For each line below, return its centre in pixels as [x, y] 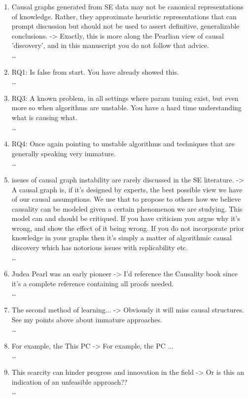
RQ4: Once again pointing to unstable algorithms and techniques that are [123, 144]
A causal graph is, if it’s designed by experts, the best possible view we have [127, 189]
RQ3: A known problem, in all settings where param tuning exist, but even [125, 98]
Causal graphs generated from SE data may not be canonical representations [127, 6]
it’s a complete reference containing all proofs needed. [93, 283]
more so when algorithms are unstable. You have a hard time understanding [126, 108]
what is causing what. [44, 117]
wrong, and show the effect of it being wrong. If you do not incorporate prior [128, 228]
